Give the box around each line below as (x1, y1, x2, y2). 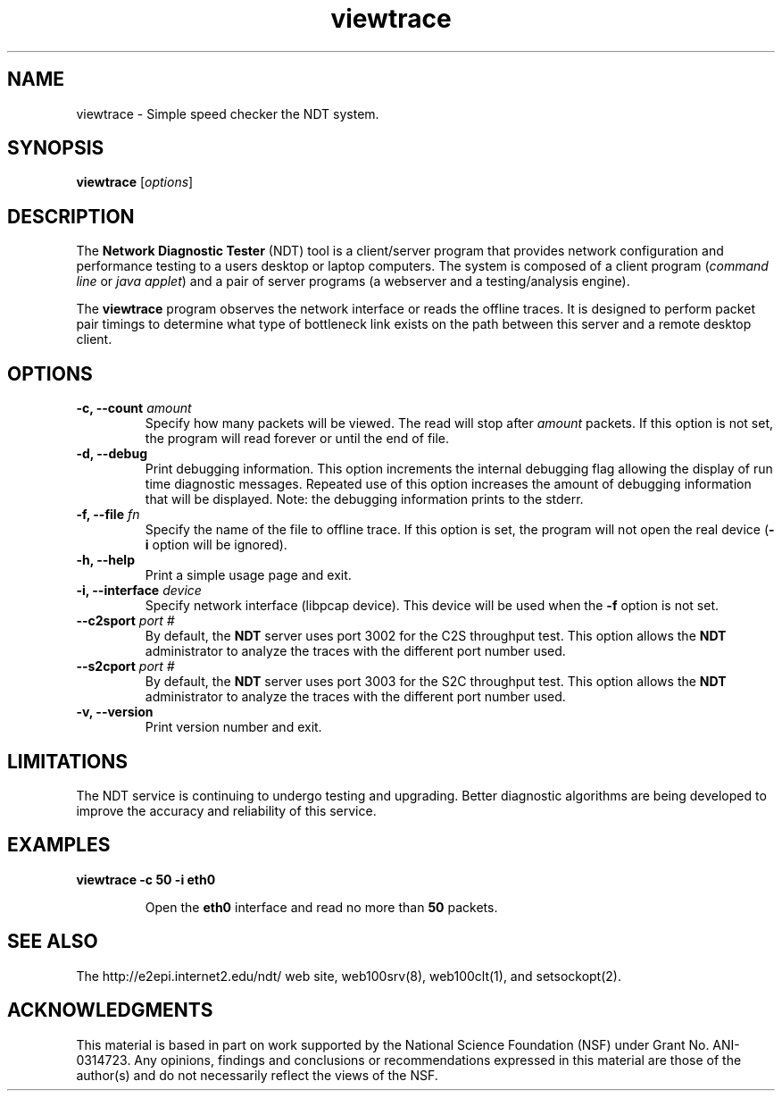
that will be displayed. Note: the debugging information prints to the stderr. (145, 491, 584, 507)
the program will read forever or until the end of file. (145, 431, 450, 447)
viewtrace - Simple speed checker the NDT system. (76, 105, 379, 122)
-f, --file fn (76, 507, 140, 523)
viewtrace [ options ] (76, 174, 194, 190)
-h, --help (76, 552, 135, 568)
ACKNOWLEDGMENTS (7, 999, 213, 1022)
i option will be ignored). (145, 537, 287, 553)
